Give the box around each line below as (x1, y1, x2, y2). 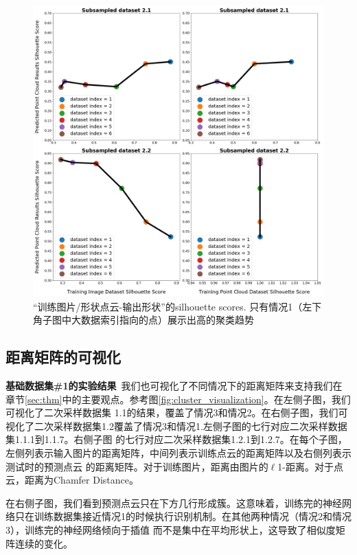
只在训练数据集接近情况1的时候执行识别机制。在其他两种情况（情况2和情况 (14, 509, 352, 523)
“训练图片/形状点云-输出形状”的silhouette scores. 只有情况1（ (33, 299, 303, 313)
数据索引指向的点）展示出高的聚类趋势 (80, 313, 254, 327)
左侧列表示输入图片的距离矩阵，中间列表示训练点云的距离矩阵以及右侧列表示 (5, 445, 352, 460)
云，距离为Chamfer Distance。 (5, 473, 139, 487)
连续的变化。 (14, 536, 73, 550)
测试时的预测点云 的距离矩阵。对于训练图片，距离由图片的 (5, 459, 268, 473)
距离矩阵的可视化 (5, 346, 121, 367)
